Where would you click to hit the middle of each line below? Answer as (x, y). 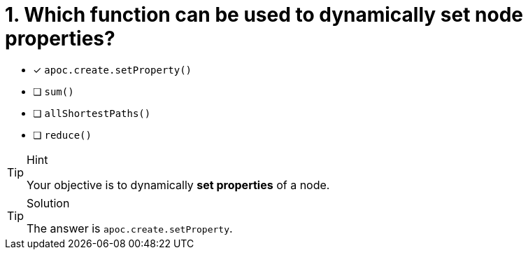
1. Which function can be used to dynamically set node (264, 15)
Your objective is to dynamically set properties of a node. (178, 185)
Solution (48, 203)
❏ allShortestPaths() (92, 113)
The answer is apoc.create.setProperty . (130, 228)
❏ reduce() (62, 135)
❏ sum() (53, 91)
